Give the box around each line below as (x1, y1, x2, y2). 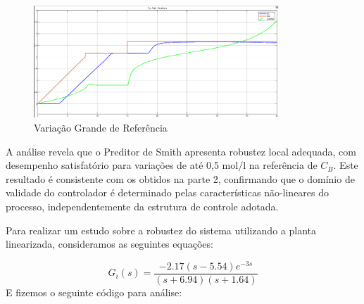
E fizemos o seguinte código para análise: (6, 284, 182, 299)
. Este (333, 158, 358, 172)
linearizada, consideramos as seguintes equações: (6, 236, 213, 251)
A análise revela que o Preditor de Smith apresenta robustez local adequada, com (6, 144, 356, 158)
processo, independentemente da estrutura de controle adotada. (6, 199, 279, 214)
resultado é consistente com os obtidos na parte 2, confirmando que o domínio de (6, 171, 355, 186)
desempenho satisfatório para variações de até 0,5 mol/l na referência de (6, 158, 318, 172)
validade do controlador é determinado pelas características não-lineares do (6, 185, 330, 200)
